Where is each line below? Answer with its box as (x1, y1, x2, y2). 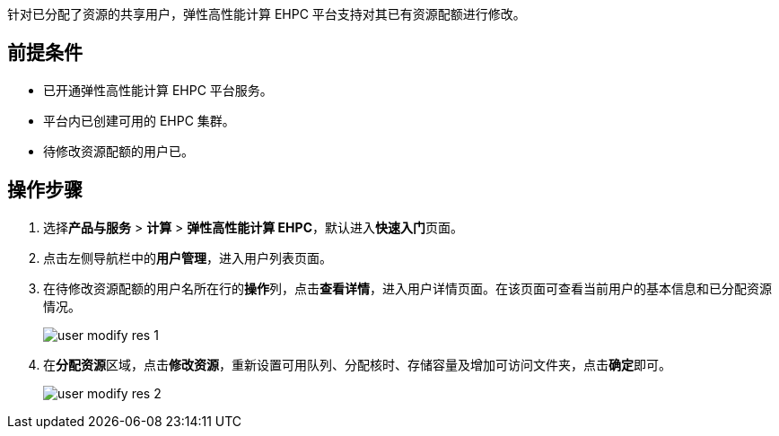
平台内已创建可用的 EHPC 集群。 (43, 112, 235, 128)
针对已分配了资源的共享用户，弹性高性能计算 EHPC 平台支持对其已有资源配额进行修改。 (7, 6, 526, 22)
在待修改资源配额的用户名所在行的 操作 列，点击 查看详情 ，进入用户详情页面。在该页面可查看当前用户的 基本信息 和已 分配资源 (43, 280, 772, 296)
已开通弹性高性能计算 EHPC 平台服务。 (43, 82, 273, 98)
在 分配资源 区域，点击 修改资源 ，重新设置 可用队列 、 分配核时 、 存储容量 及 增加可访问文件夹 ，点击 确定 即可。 (43, 356, 671, 372)
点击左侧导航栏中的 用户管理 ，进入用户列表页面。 (43, 249, 332, 266)
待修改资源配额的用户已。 (43, 143, 194, 159)
